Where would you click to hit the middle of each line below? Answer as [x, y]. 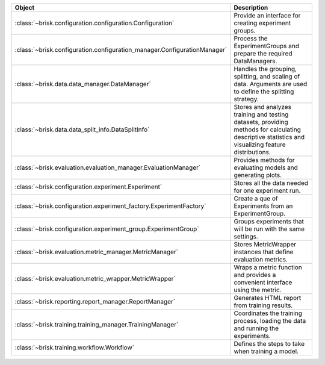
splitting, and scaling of [267, 76]
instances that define [264, 252]
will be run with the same [269, 229]
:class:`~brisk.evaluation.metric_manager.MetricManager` [97, 252]
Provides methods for [264, 160]
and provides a [255, 275]
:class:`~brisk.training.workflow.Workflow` [75, 348]
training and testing [261, 114]
